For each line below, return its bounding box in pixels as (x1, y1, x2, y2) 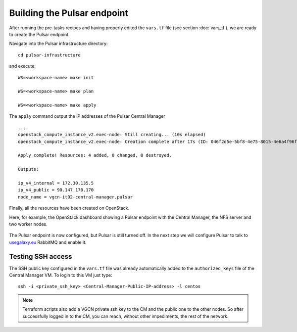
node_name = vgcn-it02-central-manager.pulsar (18, 194, 133, 200)
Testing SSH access (9, 252, 72, 261)
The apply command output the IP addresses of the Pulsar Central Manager (9, 113, 165, 119)
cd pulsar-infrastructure (18, 52, 81, 58)
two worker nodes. (9, 221, 48, 227)
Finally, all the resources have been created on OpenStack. (9, 205, 130, 211)
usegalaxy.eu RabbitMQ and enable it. (9, 239, 87, 245)
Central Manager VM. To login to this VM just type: (9, 272, 112, 278)
